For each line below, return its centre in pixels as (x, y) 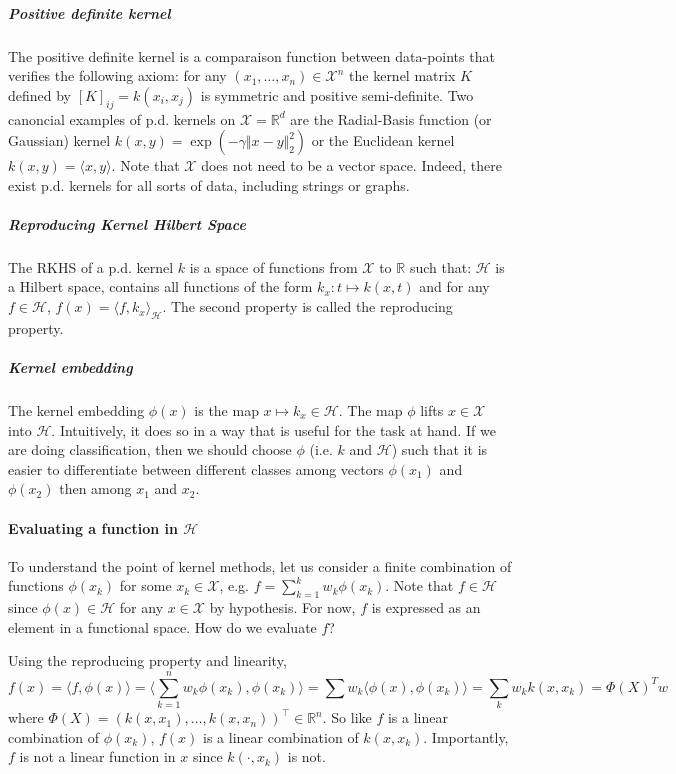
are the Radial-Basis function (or (391, 118)
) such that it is (439, 449)
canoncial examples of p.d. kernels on (122, 118)
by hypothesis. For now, (282, 607)
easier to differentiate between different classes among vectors (196, 468)
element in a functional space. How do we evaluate (162, 626)
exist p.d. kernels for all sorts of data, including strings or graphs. (209, 184)
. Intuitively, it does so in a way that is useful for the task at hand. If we (273, 429)
